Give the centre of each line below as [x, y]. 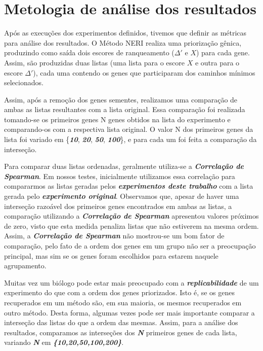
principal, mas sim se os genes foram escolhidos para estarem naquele [111, 255]
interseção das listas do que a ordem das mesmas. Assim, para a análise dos [121, 322]
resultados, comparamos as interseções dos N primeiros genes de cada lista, [121, 332]
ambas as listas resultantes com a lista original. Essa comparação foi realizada [125, 109]
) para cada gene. [223, 52]
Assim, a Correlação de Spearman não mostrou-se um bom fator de [114, 236]
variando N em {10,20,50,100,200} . [64, 342]
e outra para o [217, 62]
